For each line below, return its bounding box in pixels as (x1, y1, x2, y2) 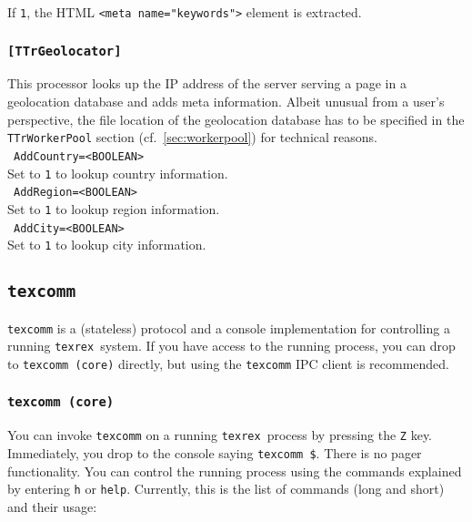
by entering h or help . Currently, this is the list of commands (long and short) (7, 479, 445, 498)
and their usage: (7, 496, 97, 516)
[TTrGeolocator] (7, 43, 122, 58)
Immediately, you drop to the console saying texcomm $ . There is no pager (7, 444, 422, 462)
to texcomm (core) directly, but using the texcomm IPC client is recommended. (7, 353, 450, 373)
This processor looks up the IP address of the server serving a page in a (7, 74, 407, 93)
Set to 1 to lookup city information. (7, 235, 206, 254)
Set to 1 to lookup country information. (7, 163, 228, 182)
